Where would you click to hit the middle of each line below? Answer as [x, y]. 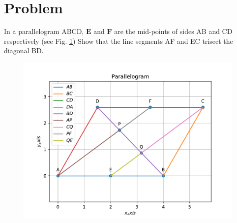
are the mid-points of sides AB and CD [173, 31]
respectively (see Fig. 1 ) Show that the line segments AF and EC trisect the [118, 41]
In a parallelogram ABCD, [44, 31]
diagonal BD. [24, 50]
